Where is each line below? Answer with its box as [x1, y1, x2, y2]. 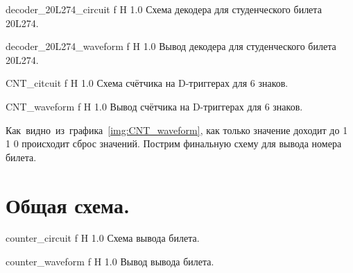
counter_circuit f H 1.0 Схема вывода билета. [6, 231, 200, 245]
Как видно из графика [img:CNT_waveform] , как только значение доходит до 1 [6, 122, 348, 137]
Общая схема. [6, 190, 130, 219]
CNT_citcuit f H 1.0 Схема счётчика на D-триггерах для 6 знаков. [6, 76, 289, 90]
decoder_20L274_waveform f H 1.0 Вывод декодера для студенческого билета [6, 39, 336, 53]
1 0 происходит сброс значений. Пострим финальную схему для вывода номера [6, 136, 342, 151]
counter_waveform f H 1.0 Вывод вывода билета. [6, 254, 214, 269]
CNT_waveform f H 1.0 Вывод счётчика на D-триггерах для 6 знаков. [6, 99, 303, 113]
